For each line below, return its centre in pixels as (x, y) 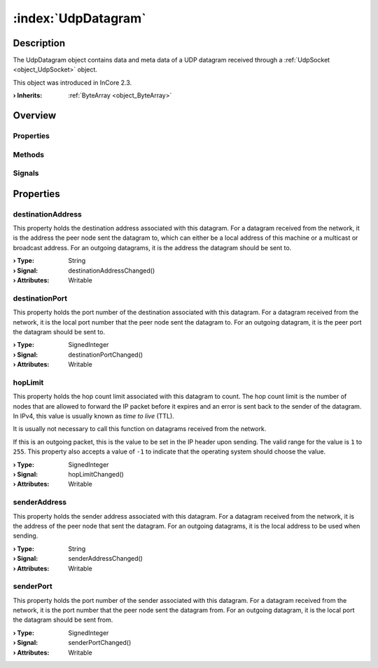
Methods (29, 154)
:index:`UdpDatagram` (79, 18)
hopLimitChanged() (96, 475)
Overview (35, 116)
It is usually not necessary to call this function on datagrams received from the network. (140, 429)
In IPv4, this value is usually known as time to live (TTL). (93, 416)
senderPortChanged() (100, 643)
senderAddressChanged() (106, 559)
